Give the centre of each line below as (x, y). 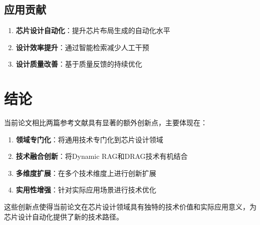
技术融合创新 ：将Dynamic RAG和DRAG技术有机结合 (102, 156)
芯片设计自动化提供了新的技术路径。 (64, 216)
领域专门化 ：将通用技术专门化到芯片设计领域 (89, 139)
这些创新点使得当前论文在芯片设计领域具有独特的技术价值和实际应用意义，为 (130, 207)
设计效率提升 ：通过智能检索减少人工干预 (82, 47)
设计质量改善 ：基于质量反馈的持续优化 (79, 64)
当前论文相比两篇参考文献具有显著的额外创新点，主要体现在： (106, 123)
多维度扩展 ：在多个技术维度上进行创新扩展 (86, 173)
